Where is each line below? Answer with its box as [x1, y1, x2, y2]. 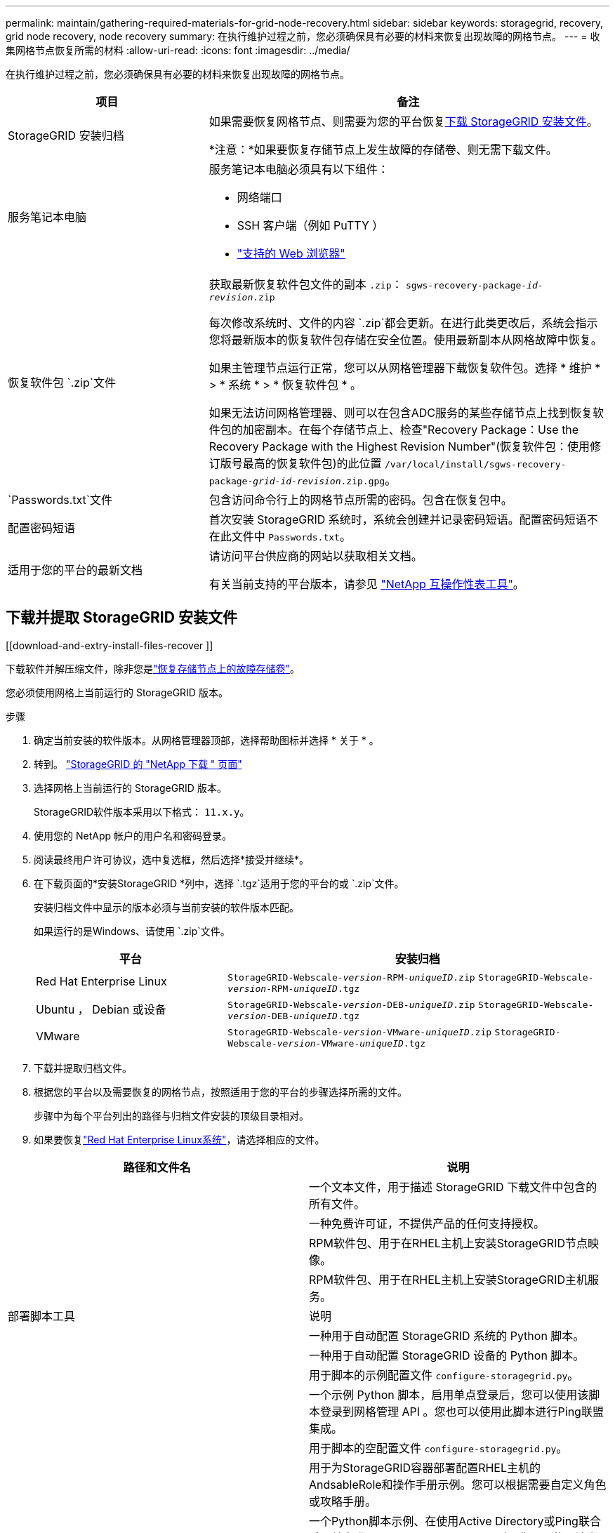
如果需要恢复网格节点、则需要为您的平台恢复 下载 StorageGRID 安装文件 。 [209, 114, 598, 128]
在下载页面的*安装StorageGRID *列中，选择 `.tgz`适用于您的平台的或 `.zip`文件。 [34, 877, 404, 889]
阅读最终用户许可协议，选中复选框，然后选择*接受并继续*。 [34, 853, 310, 865]
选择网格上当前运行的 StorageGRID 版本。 [34, 781, 227, 794]
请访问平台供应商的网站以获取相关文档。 [209, 549, 423, 563]
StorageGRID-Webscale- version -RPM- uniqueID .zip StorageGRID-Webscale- [227, 971, 594, 983]
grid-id [253, 476, 292, 486]
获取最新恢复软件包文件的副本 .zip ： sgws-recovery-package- [209, 277, 527, 291]
